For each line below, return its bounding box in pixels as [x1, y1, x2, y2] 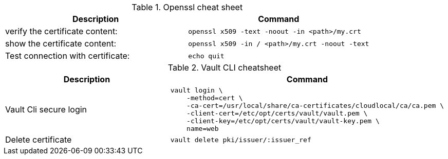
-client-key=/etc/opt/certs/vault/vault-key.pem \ [186, 117, 380, 125]
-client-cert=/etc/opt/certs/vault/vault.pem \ [186, 109, 368, 117]
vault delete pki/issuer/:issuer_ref [170, 135, 311, 144]
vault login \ [170, 86, 223, 94]
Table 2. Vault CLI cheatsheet [167, 62, 282, 73]
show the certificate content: [5, 38, 117, 49]
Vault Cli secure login [5, 104, 87, 115]
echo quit [188, 52, 225, 60]
